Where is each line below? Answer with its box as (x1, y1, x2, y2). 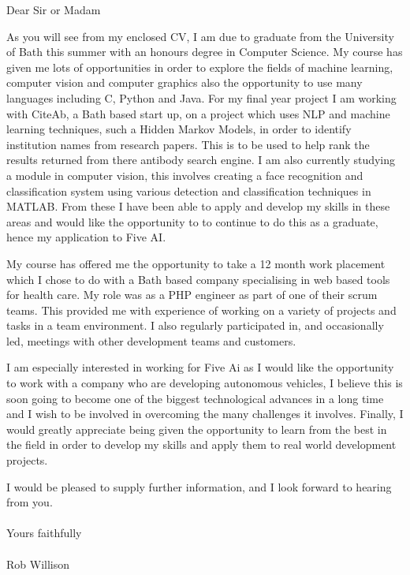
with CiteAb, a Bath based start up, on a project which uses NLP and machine (6, 105, 390, 121)
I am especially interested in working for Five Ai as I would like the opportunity (6, 359, 394, 375)
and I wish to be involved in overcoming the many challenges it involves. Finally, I (6, 405, 404, 422)
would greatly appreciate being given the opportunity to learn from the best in (6, 420, 387, 437)
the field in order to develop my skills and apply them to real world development (6, 436, 397, 453)
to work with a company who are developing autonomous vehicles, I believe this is (6, 375, 403, 391)
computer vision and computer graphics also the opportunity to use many (6, 74, 363, 91)
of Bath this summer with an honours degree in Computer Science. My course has (6, 43, 403, 60)
